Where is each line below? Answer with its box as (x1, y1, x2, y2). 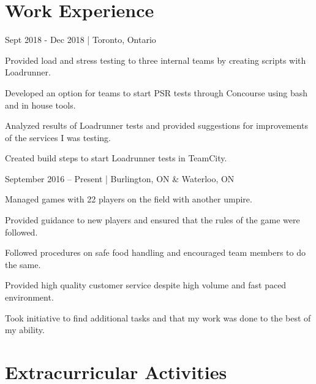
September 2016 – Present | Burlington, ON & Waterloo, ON (5, 172, 235, 185)
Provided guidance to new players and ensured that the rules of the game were (5, 213, 300, 226)
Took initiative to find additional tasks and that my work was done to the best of (5, 311, 311, 324)
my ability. (5, 323, 45, 336)
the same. (5, 258, 41, 271)
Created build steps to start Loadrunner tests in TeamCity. (5, 152, 227, 164)
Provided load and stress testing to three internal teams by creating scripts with (5, 53, 306, 66)
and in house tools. (5, 98, 76, 111)
